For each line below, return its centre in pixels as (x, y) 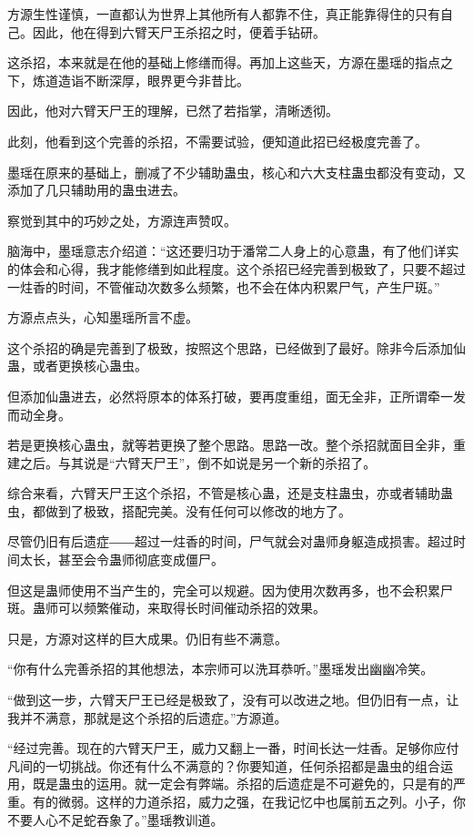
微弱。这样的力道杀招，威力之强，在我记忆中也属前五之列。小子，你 (262, 801)
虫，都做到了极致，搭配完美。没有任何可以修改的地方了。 (179, 510)
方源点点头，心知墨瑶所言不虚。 (103, 317)
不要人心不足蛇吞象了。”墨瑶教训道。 (116, 819)
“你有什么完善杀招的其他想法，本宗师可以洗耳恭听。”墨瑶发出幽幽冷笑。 (221, 669)
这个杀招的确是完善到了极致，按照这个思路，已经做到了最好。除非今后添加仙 (236, 347)
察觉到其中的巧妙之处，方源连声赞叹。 (122, 220)
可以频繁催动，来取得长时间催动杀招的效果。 (191, 608)
